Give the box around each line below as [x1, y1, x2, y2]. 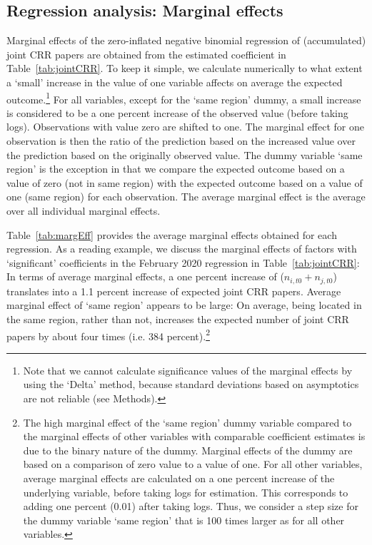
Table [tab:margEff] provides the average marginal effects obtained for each [6, 227, 337, 242]
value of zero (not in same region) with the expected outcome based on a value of [6, 175, 363, 190]
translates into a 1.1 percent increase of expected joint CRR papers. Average [6, 283, 341, 298]
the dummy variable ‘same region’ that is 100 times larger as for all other [23, 512, 345, 527]
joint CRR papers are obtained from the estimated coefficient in [6, 46, 286, 61]
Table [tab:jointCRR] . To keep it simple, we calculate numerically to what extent [6, 61, 363, 76]
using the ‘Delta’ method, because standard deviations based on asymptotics [23, 377, 359, 392]
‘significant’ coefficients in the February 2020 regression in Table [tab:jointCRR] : [6, 255, 360, 270]
